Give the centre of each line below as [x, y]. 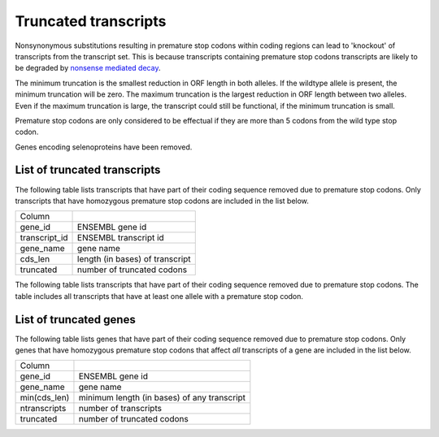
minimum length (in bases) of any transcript [162, 398]
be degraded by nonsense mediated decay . [88, 68]
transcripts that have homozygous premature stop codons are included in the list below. [162, 201]
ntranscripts [43, 409]
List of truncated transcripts [88, 170]
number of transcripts [120, 409]
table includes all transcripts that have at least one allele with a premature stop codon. [159, 296]
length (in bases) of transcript [134, 259]
